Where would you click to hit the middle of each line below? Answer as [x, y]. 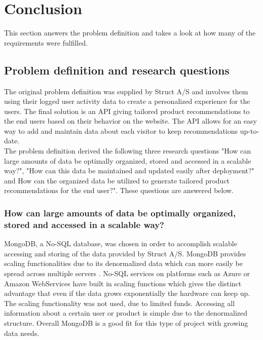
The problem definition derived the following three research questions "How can [128, 151]
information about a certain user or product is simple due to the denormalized [126, 313]
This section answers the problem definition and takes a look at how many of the [130, 33]
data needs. [22, 333]
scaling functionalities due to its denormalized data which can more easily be [123, 263]
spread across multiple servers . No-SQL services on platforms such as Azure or [127, 273]
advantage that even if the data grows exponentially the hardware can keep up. [127, 293]
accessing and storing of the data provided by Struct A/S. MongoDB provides [125, 253]
